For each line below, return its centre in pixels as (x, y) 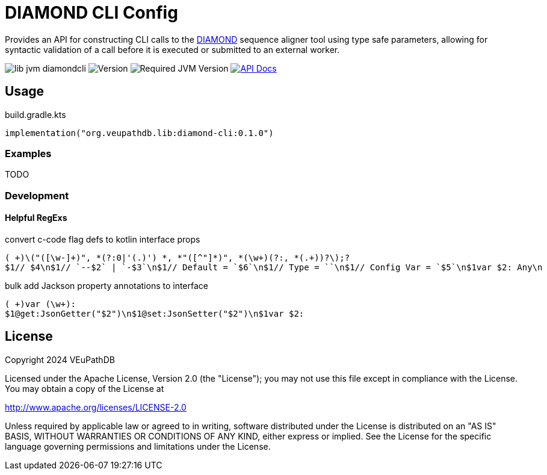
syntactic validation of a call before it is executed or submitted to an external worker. (172, 49)
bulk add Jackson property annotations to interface (107, 285)
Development (37, 195)
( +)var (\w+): (41, 304)
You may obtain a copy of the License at (85, 388)
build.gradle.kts (36, 114)
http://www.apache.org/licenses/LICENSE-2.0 (96, 407)
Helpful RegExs (36, 218)
